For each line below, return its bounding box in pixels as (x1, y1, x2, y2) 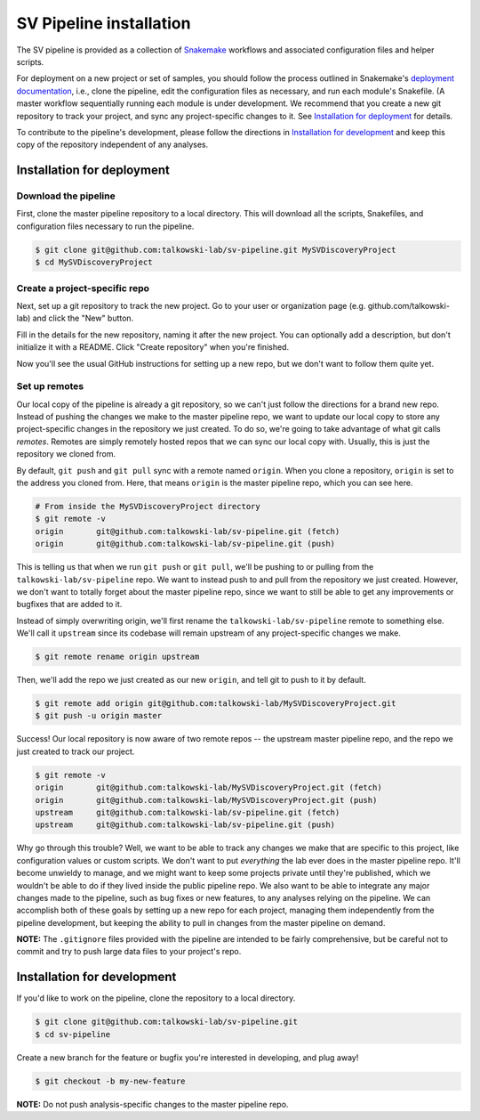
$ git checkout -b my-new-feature (35, 1075, 186, 1086)
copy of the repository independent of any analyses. (16, 139, 209, 150)
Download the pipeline (16, 190, 116, 202)
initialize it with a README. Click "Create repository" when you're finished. (16, 342, 289, 353)
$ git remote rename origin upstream (35, 652, 200, 662)
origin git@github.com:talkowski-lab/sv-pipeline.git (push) (35, 539, 336, 549)
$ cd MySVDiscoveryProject (35, 257, 153, 267)
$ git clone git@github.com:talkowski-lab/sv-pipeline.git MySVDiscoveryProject (35, 245, 396, 255)
